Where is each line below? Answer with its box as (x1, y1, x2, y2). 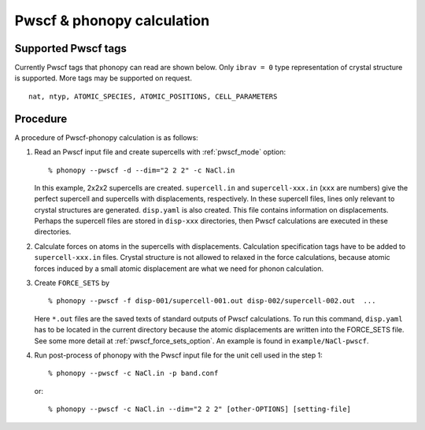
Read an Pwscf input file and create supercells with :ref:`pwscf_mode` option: (34, 147, 286, 157)
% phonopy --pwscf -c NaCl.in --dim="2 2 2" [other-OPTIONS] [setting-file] (48, 405, 352, 413)
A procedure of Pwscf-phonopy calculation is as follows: (14, 132, 198, 142)
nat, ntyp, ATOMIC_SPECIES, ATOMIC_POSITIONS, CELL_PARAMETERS (28, 91, 278, 101)
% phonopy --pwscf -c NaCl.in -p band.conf (48, 369, 219, 378)
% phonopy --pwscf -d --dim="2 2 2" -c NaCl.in (48, 165, 235, 175)
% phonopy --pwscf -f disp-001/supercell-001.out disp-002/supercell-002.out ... (48, 296, 376, 306)
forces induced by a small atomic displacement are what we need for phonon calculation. (34, 264, 324, 273)
